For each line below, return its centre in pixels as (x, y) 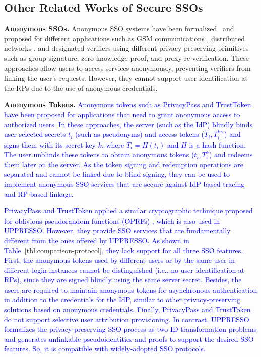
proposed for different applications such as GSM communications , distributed (124, 38)
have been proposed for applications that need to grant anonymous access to (122, 114)
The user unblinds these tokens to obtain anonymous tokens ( (99, 154)
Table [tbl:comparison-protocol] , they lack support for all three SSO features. (124, 250)
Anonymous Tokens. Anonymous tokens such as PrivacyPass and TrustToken (128, 104)
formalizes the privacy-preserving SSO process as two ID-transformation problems (130, 329)
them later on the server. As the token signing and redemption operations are (124, 164)
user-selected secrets (35, 134)
